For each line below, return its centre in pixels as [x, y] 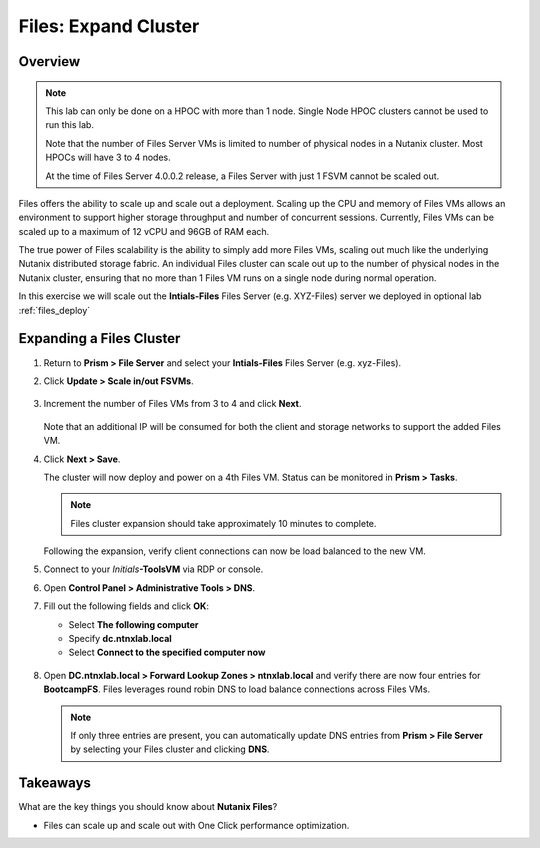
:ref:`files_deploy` [54, 310]
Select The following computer [133, 624]
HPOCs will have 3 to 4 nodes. [108, 157]
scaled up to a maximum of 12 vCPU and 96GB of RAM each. [144, 231]
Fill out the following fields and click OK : [126, 606]
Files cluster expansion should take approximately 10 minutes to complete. [223, 523]
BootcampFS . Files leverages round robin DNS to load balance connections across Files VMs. [236, 689]
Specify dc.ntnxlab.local [120, 639]
